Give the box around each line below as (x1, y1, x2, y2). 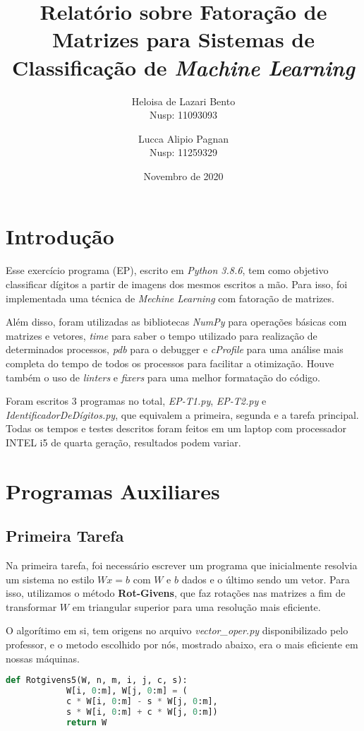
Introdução (6, 222, 114, 251)
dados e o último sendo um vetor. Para (181, 571, 350, 586)
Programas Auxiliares (6, 476, 220, 505)
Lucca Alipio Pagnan (138, 131, 229, 145)
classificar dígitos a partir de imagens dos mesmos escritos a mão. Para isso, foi (6, 277, 348, 291)
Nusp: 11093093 (149, 107, 218, 122)
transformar (6, 599, 57, 614)
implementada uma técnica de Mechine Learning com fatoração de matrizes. (6, 290, 334, 305)
